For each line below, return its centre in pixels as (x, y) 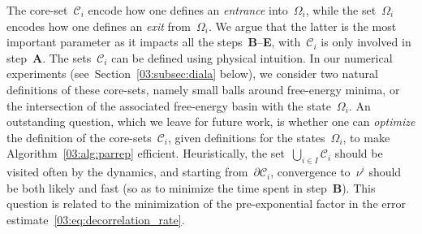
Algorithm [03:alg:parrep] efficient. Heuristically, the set (146, 153)
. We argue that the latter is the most (303, 26)
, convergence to (310, 172)
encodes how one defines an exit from (99, 26)
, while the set (341, 10)
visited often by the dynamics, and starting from (127, 172)
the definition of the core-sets (79, 137)
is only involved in (366, 42)
